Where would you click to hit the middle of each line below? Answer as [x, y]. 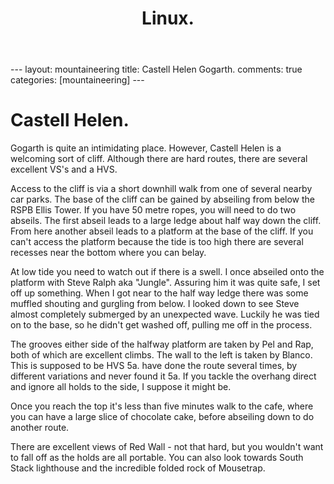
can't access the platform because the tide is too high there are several [157, 242]
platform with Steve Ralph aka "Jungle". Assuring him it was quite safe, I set [165, 283]
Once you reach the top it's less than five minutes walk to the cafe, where [162, 406]
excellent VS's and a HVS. [64, 169]
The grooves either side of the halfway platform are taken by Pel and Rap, [162, 344]
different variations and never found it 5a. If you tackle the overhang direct [163, 376]
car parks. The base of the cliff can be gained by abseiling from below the [162, 199]
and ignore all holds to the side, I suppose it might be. [121, 387]
